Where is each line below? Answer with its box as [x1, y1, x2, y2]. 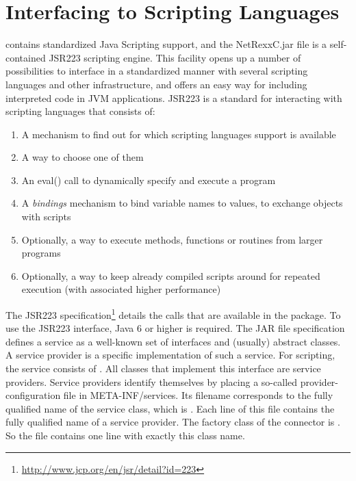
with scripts [21, 209, 71, 224]
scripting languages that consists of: [5, 104, 155, 118]
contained [5, 50, 46, 64]
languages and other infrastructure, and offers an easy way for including [5, 77, 307, 91]
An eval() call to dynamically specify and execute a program [21, 172, 276, 187]
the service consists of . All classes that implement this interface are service [5, 361, 321, 376]
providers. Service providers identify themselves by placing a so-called [5, 374, 298, 389]
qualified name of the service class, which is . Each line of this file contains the [5, 401, 335, 415]
